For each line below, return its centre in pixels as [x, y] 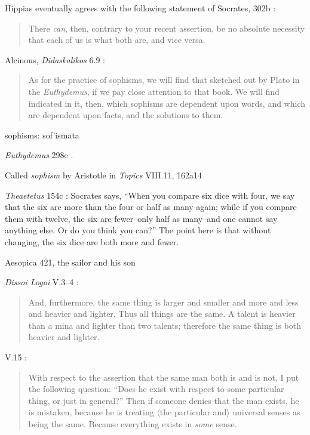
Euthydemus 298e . [39, 155]
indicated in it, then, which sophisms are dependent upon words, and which [167, 103]
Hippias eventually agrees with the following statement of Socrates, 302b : [140, 8]
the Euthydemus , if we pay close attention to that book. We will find [154, 91]
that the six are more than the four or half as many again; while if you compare [151, 207]
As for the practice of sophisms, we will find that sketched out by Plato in [164, 80]
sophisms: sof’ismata [42, 135]
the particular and [193, 412]
